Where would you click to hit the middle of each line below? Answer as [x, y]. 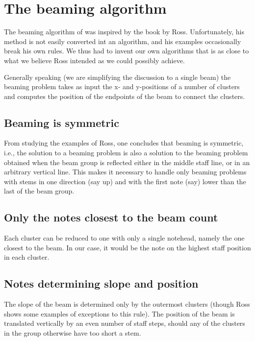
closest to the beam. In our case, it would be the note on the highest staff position [127, 247]
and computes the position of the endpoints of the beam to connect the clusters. [125, 96]
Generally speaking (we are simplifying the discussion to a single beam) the [117, 77]
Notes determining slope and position [101, 283]
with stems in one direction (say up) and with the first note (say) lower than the [125, 181]
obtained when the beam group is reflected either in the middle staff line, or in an [127, 162]
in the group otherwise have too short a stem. [73, 333]
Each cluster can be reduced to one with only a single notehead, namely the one [124, 238]
